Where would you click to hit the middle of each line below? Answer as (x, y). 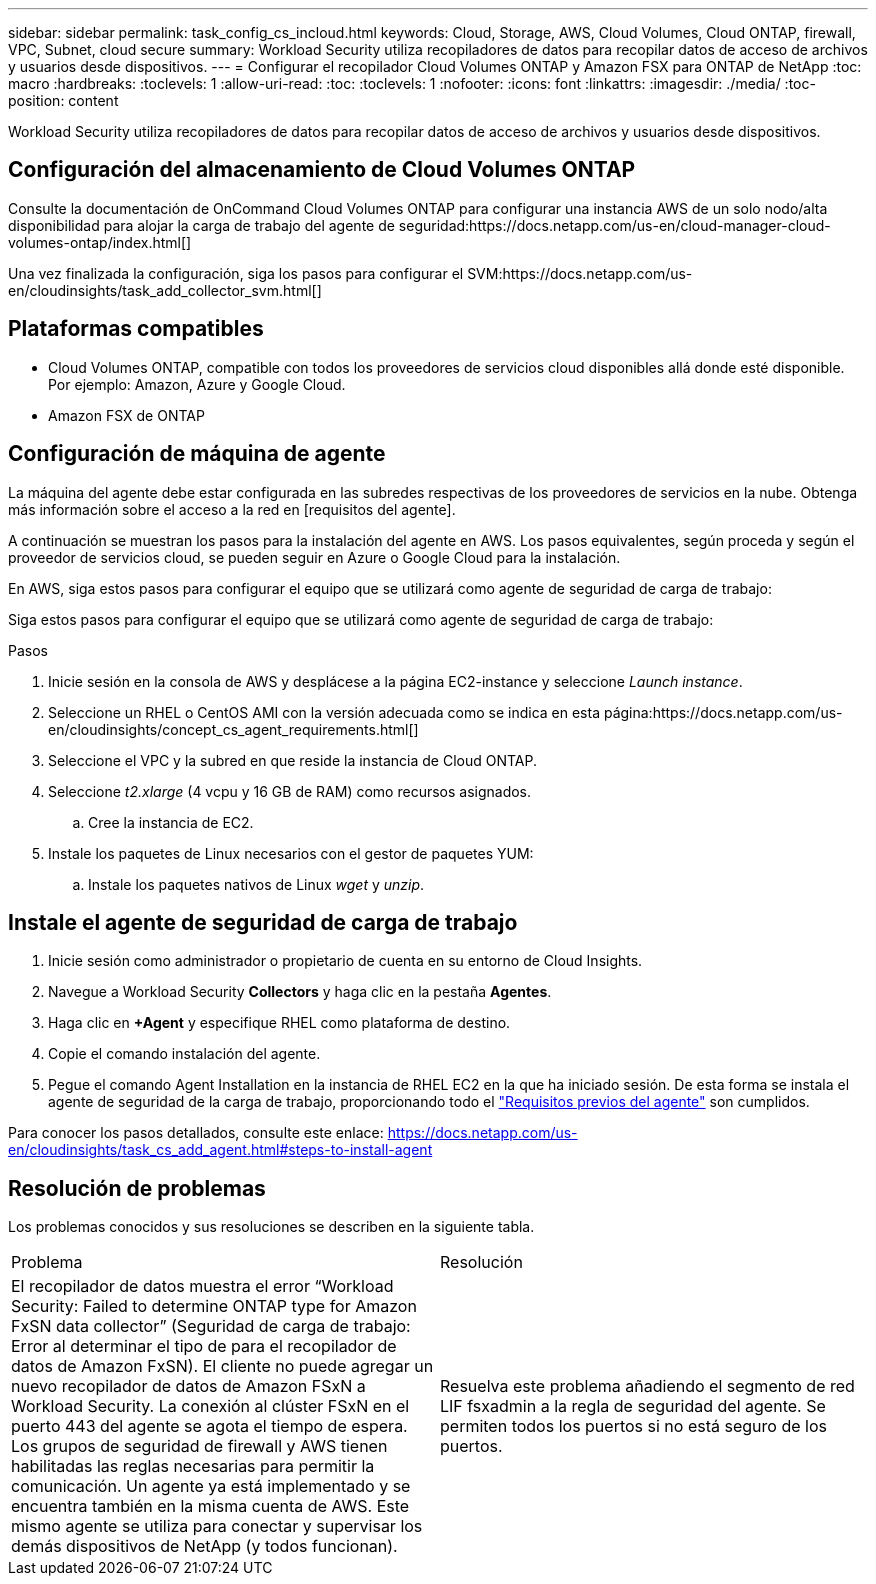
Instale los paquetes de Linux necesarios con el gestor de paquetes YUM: (291, 853)
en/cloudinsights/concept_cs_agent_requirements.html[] (233, 729)
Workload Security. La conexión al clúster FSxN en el (210, 1406)
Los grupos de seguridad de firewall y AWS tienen (199, 1446)
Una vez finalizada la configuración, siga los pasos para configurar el (236, 273)
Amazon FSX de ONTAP (126, 415)
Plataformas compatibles (136, 329)
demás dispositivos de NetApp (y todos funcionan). (204, 1546)
